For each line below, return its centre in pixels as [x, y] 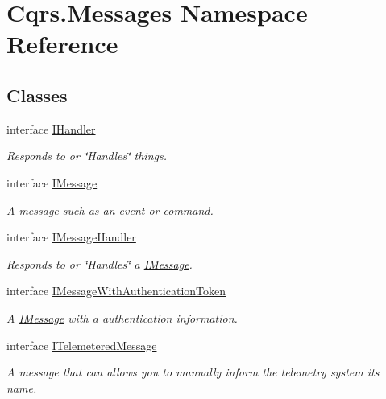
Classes [37, 95]
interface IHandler [51, 128]
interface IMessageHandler [71, 237]
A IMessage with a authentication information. [122, 317]
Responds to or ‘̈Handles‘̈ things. [87, 156]
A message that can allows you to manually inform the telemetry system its [193, 372]
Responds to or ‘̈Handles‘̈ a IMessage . [100, 263]
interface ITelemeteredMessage [82, 345]
